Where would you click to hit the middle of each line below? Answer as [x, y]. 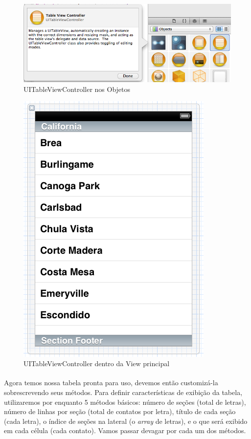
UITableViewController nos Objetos [77, 89]
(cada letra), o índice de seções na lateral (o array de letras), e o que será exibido [126, 421]
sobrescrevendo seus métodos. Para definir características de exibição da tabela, [123, 392]
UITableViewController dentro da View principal [97, 363]
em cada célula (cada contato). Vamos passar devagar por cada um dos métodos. [125, 430]
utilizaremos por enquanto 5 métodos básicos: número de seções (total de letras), [125, 402]
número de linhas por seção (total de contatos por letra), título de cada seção [120, 411]
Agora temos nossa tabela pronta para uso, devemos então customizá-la [111, 383]
